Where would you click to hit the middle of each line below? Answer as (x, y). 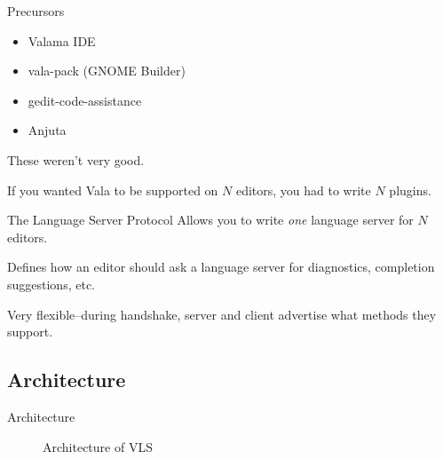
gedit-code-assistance (85, 100)
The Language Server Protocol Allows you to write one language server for (210, 220)
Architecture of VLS (98, 446)
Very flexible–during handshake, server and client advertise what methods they (222, 314)
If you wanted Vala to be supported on (113, 190)
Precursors (36, 11)
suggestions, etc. (51, 284)
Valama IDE (62, 40)
